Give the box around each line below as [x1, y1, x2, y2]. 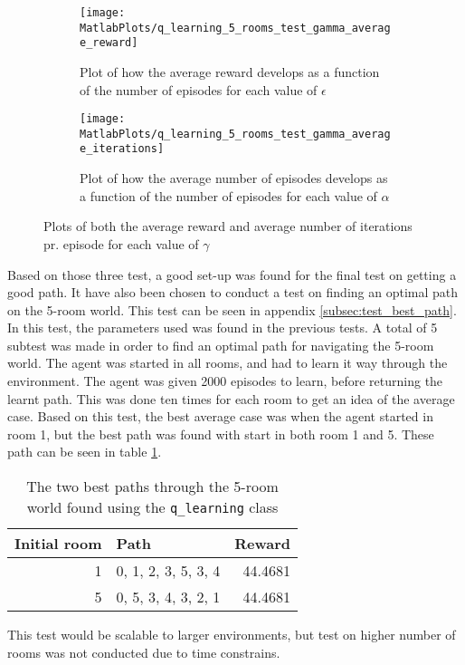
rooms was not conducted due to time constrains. [7, 642, 280, 661]
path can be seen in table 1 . [7, 442, 162, 461]
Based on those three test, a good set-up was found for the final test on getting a [7, 265, 457, 284]
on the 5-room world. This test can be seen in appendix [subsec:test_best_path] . [7, 300, 457, 319]
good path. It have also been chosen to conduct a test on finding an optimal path [7, 283, 459, 302]
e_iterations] [80, 142, 165, 156]
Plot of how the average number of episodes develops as [80, 169, 388, 188]
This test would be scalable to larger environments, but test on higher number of [7, 625, 456, 644]
